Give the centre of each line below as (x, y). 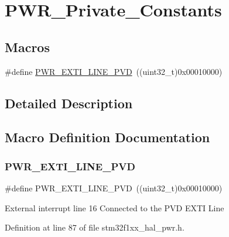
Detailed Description (69, 103)
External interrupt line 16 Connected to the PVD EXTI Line (114, 207)
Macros (27, 47)
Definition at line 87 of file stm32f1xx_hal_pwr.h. (95, 227)
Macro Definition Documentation (107, 137)
